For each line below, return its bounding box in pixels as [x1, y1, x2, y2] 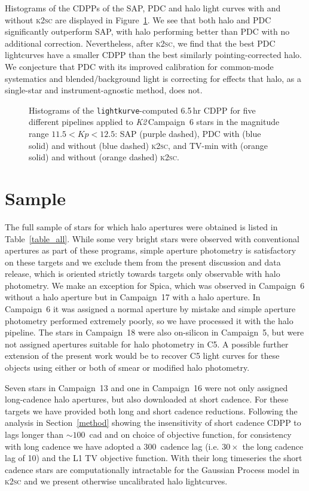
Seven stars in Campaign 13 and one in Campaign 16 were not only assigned [5, 381, 288, 394]
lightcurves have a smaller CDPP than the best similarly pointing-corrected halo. [5, 48, 302, 61]
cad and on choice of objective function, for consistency [89, 428, 292, 440]
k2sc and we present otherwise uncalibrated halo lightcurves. [5, 475, 228, 487]
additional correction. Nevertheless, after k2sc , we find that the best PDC [5, 36, 276, 49]
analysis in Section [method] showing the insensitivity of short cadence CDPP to [5, 416, 301, 429]
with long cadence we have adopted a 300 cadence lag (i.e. [5, 440, 219, 452]
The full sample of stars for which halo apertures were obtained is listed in [5, 220, 278, 233]
